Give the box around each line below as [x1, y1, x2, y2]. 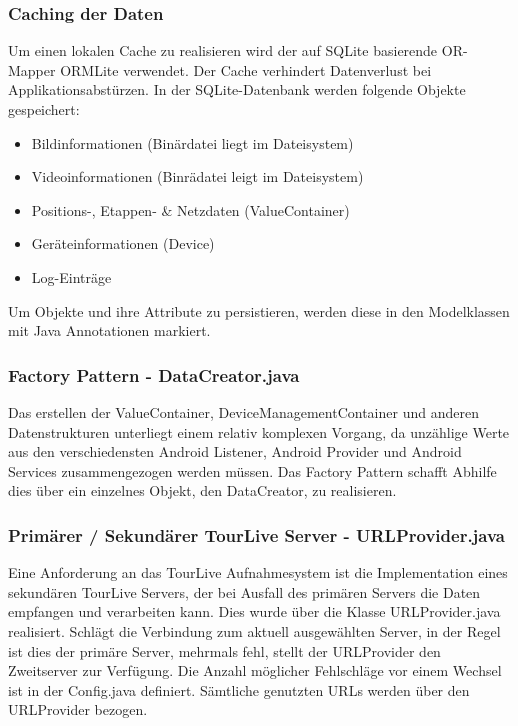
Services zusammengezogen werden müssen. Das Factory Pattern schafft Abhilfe [8, 460, 497, 481]
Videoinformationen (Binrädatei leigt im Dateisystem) [31, 166, 364, 187]
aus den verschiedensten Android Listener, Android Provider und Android [8, 441, 462, 462]
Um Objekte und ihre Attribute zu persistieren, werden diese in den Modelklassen [8, 300, 510, 321]
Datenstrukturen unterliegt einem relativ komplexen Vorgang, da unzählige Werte [8, 421, 510, 442]
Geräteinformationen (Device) [31, 233, 215, 254]
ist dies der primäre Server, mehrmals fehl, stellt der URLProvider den [8, 640, 441, 661]
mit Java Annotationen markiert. [8, 320, 211, 341]
